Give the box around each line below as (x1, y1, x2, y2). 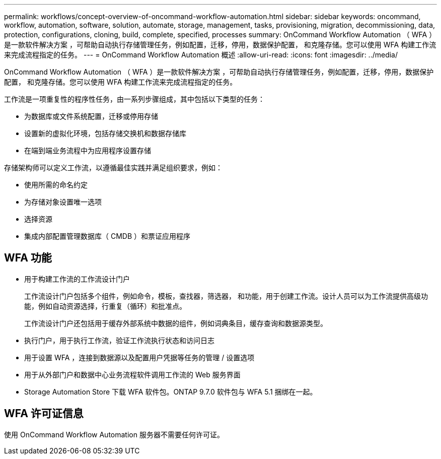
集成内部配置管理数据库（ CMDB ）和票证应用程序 (24, 232, 191, 240)
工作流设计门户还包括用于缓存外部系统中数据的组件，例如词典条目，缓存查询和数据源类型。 (24, 318, 327, 327)
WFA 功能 (4, 251, 52, 265)
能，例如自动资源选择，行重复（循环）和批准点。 (24, 301, 186, 310)
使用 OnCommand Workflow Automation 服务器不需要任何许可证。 (4, 430, 224, 439)
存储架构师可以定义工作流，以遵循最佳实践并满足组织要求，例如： (4, 163, 223, 172)
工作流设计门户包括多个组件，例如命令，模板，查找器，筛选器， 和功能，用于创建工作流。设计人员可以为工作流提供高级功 (24, 291, 428, 300)
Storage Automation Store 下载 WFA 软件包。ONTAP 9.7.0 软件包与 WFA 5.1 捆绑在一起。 (24, 387, 317, 396)
